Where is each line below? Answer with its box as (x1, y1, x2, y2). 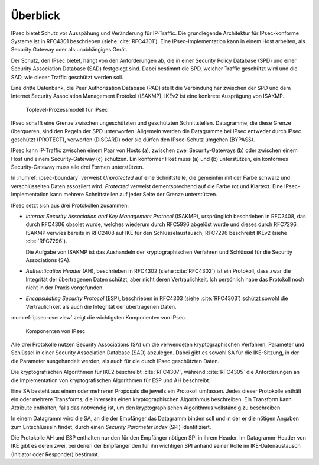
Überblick (11, 9, 60, 22)
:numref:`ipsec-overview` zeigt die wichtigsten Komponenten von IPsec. (11, 314, 187, 321)
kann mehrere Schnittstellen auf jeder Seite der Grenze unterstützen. (50, 191, 218, 198)
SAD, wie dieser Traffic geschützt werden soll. (11, 73, 123, 80)
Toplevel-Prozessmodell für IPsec (25, 106, 108, 113)
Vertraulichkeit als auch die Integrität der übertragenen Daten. (25, 303, 177, 310)
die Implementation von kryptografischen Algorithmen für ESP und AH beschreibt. (11, 376, 211, 384)
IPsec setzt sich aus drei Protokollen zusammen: (11, 202, 129, 209)
